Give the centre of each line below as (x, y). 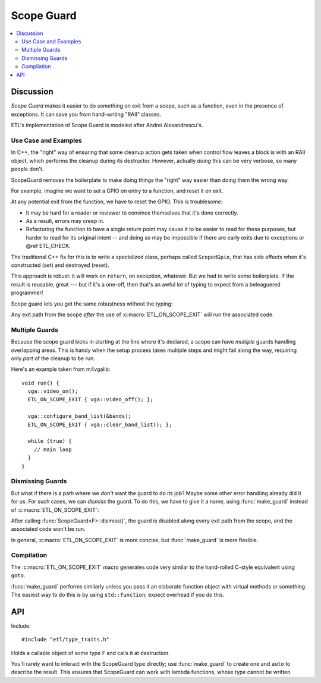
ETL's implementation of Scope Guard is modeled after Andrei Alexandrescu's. (107, 125)
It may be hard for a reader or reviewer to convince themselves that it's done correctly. (132, 213)
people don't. (27, 169)
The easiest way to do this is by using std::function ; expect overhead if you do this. (118, 594)
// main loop (53, 449)
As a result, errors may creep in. (65, 221)
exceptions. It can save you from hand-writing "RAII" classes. (86, 114)
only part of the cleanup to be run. (53, 358)
